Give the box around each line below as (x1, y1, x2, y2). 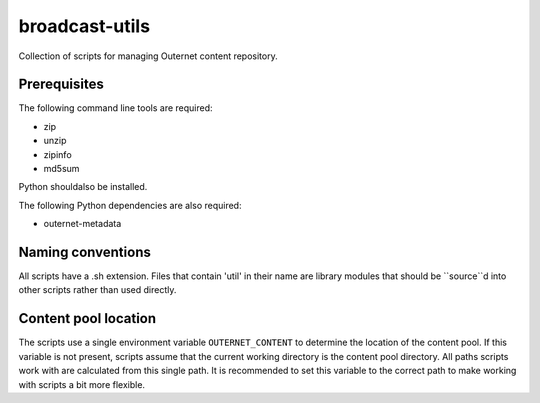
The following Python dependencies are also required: (18, 199, 242, 211)
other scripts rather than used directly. (18, 284, 177, 296)
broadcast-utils (18, 15, 150, 37)
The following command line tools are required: (18, 102, 214, 114)
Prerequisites (18, 76, 104, 93)
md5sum (43, 163, 80, 175)
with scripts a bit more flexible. (18, 378, 145, 390)
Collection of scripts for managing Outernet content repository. (18, 50, 279, 62)
